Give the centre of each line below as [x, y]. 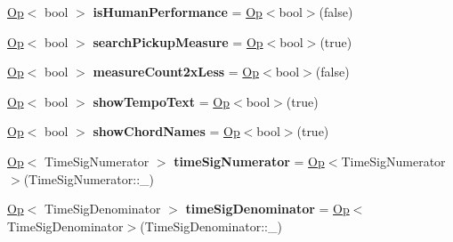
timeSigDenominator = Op [267, 209]
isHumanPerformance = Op [178, 12]
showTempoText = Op [161, 101]
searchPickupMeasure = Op [178, 41]
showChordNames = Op [166, 131]
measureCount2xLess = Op [176, 72]
